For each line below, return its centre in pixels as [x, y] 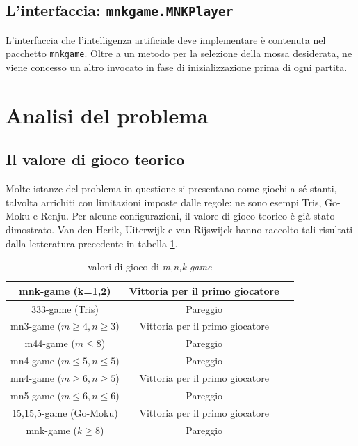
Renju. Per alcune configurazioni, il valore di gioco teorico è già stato [188, 216]
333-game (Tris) [65, 308]
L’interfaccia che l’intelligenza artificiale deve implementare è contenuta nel [166, 39]
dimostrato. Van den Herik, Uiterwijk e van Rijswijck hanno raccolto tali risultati [179, 229]
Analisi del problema [107, 115]
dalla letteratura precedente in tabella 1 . [92, 243]
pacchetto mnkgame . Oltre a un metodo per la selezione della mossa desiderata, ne [179, 53]
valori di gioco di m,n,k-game [150, 267]
